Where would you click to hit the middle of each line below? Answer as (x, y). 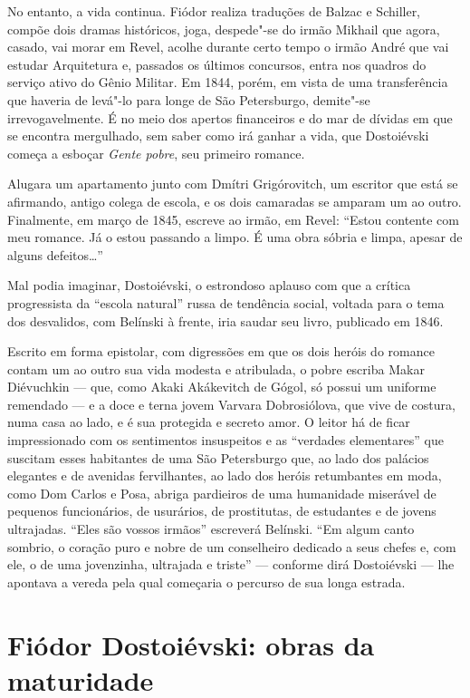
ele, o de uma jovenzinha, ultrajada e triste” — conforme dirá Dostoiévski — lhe (231, 564)
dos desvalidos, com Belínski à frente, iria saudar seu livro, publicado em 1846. (225, 320)
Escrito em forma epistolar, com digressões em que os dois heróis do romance (221, 351)
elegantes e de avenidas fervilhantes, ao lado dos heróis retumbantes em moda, (225, 475)
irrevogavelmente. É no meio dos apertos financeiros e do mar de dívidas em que (230, 117)
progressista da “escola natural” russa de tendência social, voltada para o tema (226, 302)
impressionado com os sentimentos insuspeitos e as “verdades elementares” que (225, 440)
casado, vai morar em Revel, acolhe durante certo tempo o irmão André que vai (228, 47)
